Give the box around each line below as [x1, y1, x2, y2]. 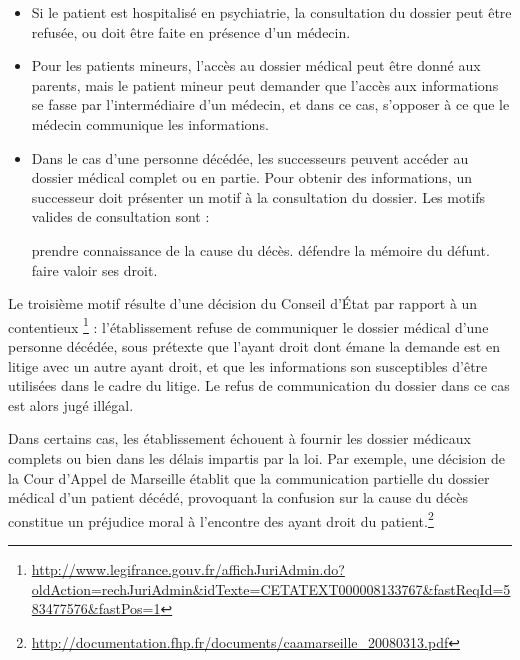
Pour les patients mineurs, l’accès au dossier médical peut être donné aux [31, 55, 481, 76]
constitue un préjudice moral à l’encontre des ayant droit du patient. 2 [8, 507, 434, 531]
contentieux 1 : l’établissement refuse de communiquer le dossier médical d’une [8, 313, 489, 337]
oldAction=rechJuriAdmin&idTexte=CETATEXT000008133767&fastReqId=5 [31, 578, 511, 599]
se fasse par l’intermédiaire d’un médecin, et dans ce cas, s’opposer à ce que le [31, 94, 510, 115]
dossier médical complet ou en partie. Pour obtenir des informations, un [31, 167, 472, 188]
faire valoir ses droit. [31, 259, 158, 280]
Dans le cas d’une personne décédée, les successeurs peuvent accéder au [31, 147, 469, 168]
